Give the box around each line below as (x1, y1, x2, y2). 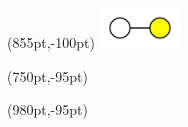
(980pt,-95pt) (7, 99, 88, 120)
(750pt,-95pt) (7, 65, 88, 86)
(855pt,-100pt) (7, 31, 95, 52)
